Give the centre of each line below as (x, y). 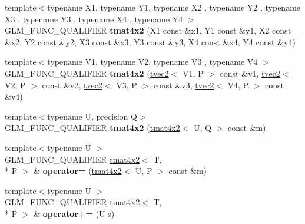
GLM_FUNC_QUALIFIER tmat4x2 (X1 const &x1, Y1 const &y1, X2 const (148, 30)
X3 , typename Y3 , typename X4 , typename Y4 (94, 19)
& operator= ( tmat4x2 (78, 171)
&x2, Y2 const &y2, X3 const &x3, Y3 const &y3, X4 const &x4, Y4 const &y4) (150, 42)
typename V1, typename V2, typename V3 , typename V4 (152, 62)
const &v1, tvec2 (250, 73)
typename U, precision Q (92, 116)
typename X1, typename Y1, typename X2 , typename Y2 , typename (174, 7)
